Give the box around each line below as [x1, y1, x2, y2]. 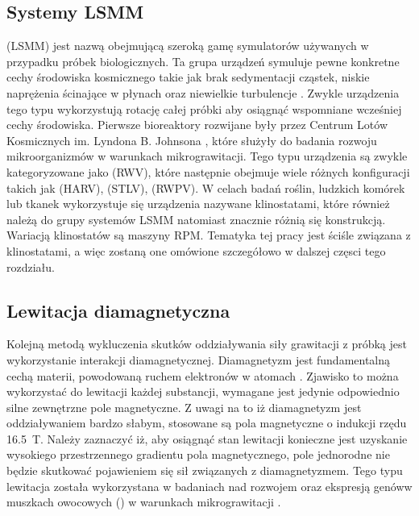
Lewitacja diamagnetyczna [6, 298, 230, 322]
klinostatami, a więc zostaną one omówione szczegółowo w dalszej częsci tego [6, 242, 386, 259]
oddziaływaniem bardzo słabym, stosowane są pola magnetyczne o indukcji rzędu [6, 414, 407, 431]
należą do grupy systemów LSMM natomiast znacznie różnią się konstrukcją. [6, 210, 386, 227]
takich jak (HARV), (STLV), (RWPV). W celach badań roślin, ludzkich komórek [6, 179, 405, 196]
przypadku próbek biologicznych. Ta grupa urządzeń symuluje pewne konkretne [6, 52, 400, 69]
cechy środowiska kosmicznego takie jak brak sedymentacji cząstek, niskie [6, 69, 370, 85]
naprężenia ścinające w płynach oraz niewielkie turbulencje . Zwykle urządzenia [6, 84, 400, 101]
